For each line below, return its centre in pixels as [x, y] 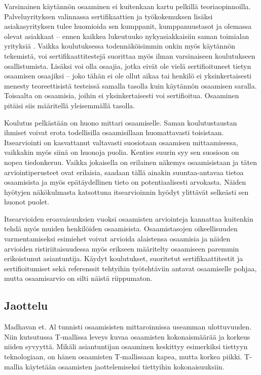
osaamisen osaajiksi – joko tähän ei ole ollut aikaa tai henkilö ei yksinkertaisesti [128, 76]
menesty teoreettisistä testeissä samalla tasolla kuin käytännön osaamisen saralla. [130, 85]
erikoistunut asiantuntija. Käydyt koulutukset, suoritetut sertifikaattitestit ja [124, 258]
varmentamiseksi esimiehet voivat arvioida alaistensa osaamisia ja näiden [117, 239]
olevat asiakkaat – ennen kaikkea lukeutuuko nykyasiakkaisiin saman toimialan [127, 36]
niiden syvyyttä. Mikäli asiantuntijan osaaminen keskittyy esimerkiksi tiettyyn [126, 346]
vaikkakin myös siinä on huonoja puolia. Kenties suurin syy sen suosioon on [122, 152]
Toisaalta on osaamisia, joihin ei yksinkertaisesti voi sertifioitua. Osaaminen [122, 95]
